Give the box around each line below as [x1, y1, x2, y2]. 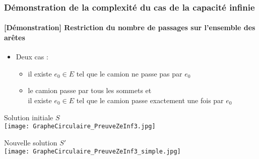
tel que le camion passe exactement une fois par [76, 95, 224, 106]
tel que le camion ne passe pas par [76, 68, 182, 78]
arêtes [4, 32, 25, 43]
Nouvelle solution [4, 137, 57, 147]
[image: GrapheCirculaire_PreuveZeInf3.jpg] [4, 123, 156, 130]
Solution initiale [4, 112, 53, 122]
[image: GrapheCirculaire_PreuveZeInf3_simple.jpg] [4, 148, 181, 155]
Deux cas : [16, 51, 48, 62]
